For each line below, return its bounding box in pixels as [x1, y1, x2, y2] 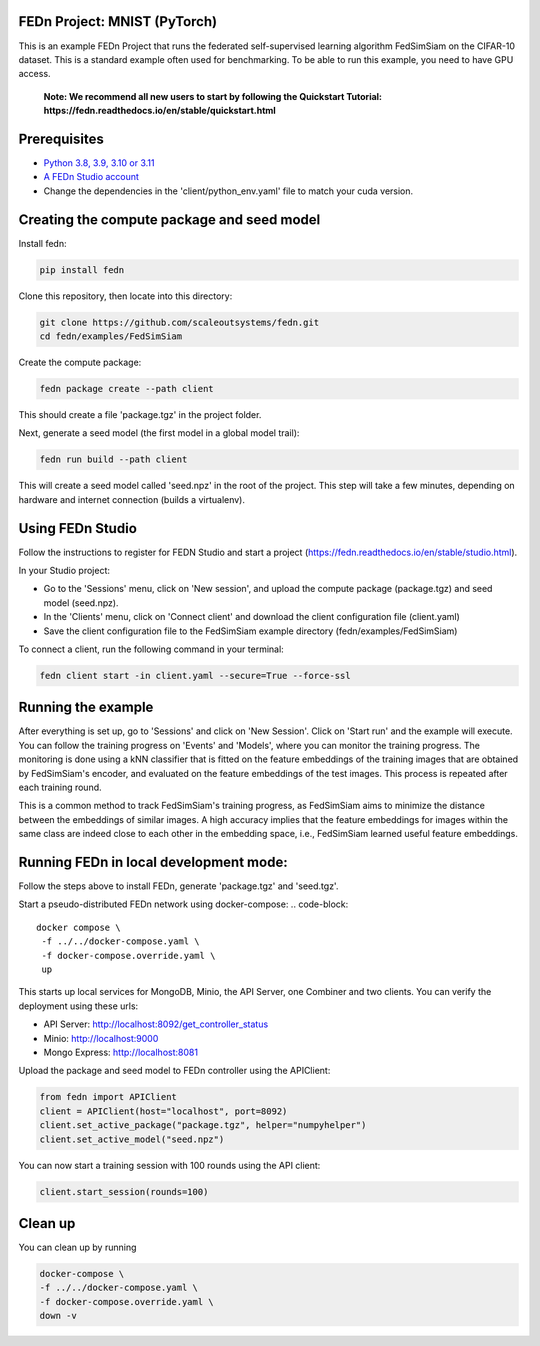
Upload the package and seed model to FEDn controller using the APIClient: [18, 1065, 331, 1077]
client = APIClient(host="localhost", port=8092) [39, 1105, 288, 1117]
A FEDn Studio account [43, 171, 140, 183]
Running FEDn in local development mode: [18, 854, 289, 870]
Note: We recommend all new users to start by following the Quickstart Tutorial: [43, 90, 383, 102]
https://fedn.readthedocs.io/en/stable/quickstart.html [43, 105, 277, 117]
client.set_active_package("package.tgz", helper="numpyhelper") [39, 1120, 367, 1131]
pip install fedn [39, 264, 125, 275]
